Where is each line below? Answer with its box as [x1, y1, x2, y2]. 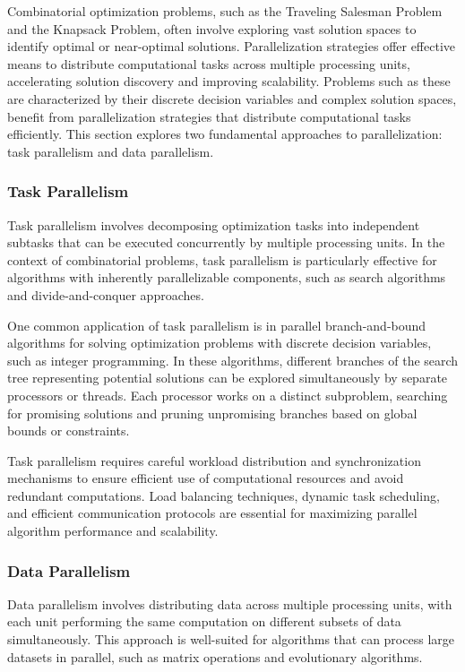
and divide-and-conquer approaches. [7, 285, 204, 304]
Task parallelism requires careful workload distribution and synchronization [7, 451, 421, 470]
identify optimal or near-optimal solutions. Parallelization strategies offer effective [7, 37, 456, 56]
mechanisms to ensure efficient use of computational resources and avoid [7, 469, 404, 487]
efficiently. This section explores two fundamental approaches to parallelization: [7, 125, 443, 143]
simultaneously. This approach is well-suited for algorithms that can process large [7, 630, 454, 649]
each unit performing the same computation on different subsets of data [7, 612, 401, 631]
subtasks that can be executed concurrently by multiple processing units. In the [7, 233, 445, 252]
